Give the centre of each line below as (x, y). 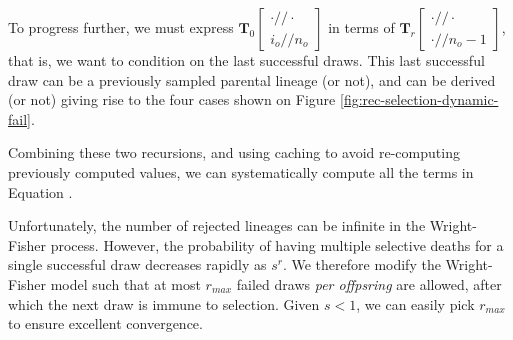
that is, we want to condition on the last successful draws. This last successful (246, 60)
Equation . (40, 191)
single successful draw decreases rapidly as (137, 264)
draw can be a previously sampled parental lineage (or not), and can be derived (252, 79)
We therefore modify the (366, 264)
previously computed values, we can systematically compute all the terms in (241, 171)
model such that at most (125, 283)
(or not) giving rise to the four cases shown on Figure (172, 99)
